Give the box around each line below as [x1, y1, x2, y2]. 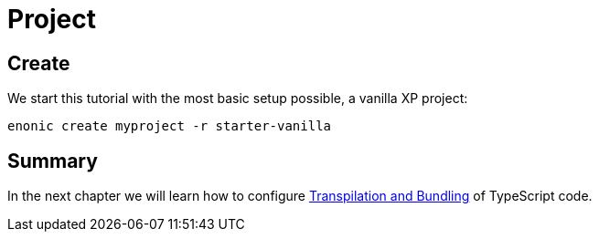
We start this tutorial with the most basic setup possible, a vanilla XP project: [7, 90, 468, 107]
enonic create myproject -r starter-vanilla [7, 119, 332, 134]
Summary [7, 149, 98, 172]
